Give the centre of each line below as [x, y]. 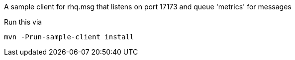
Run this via [23, 22]
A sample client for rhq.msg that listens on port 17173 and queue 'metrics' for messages [148, 7]
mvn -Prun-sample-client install [69, 37]
